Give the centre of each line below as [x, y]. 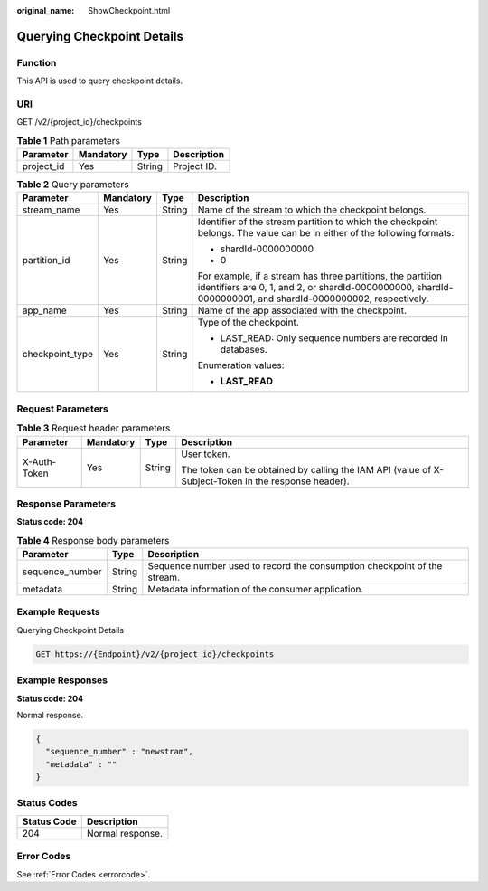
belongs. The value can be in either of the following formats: [326, 233]
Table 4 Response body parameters [93, 540]
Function [37, 62]
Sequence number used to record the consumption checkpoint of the [295, 566]
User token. [206, 454]
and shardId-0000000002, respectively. [343, 299]
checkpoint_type [58, 355]
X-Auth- [39, 461]
